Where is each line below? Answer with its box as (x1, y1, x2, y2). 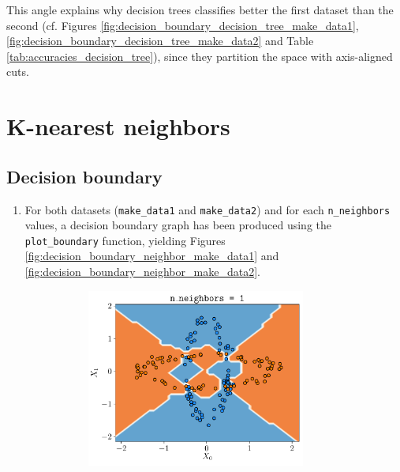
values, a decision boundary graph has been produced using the (24, 217, 331, 233)
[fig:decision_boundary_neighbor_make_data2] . (24, 263, 260, 280)
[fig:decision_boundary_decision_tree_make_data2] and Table (6, 32, 314, 49)
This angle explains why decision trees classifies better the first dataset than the (6, 2, 394, 17)
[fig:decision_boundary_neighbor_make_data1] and (24, 247, 279, 264)
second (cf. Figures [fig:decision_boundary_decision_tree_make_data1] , (6, 17, 359, 33)
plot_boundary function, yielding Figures (24, 232, 226, 248)
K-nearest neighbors (6, 110, 230, 142)
